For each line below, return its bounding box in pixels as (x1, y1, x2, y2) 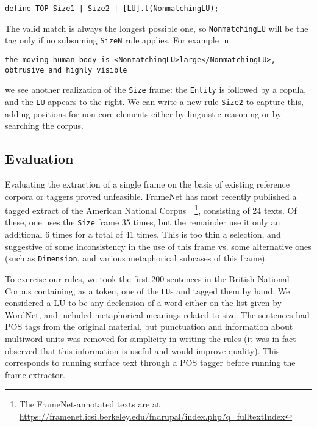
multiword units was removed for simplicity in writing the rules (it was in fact (5, 332, 296, 345)
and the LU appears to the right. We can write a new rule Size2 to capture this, (5, 95, 304, 108)
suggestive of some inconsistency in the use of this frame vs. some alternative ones (5, 239, 312, 252)
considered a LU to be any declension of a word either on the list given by (5, 296, 282, 309)
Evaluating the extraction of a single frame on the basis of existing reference (5, 177, 290, 190)
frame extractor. (5, 368, 65, 381)
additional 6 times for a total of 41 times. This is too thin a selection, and (5, 228, 281, 241)
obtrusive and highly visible (5, 65, 127, 75)
